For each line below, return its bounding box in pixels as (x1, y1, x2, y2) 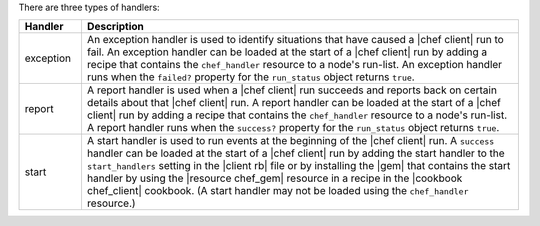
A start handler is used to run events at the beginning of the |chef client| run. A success (86, 134, 495, 148)
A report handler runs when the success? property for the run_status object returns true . (86, 121, 500, 135)
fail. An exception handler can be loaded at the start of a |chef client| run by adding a (86, 45, 488, 59)
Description (86, 20, 145, 34)
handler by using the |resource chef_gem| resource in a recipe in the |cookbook (86, 171, 463, 185)
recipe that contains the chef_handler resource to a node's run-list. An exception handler (86, 58, 503, 72)
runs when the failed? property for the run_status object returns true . (86, 70, 415, 84)
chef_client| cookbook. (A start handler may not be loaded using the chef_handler (86, 184, 469, 198)
